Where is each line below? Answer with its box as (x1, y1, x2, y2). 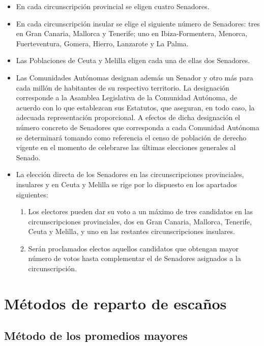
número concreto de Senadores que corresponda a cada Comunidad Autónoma (16, 122, 259, 132)
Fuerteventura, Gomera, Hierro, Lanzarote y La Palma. (16, 38, 189, 48)
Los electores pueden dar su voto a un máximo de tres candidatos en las (28, 206, 253, 217)
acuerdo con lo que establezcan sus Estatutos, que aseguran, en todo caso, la (16, 102, 255, 112)
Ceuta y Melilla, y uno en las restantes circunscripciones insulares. (28, 226, 235, 237)
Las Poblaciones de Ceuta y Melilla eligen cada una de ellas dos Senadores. (16, 55, 250, 66)
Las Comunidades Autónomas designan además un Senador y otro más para (16, 72, 253, 82)
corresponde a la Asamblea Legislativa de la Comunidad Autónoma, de (16, 92, 237, 103)
